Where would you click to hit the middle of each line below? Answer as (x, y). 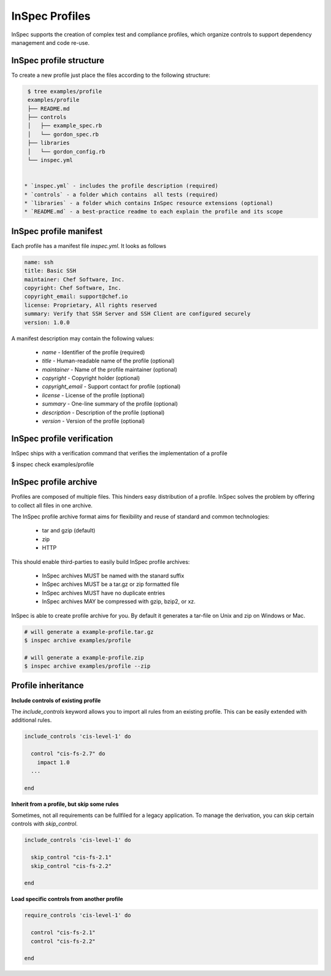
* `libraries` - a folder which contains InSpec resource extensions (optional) (149, 203)
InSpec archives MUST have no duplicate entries (104, 593)
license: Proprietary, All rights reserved (91, 305)
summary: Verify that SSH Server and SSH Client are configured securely (137, 314)
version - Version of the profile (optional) (93, 421)
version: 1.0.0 (47, 322)
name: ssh (39, 262)
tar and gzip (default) (69, 531)
